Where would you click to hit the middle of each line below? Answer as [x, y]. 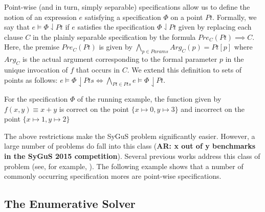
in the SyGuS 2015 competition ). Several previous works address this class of [132, 156]
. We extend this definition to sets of [184, 69]
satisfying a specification [123, 17]
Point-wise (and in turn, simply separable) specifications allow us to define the [127, 7]
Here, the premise [32, 47]
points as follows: [31, 79]
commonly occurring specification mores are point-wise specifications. [113, 176]
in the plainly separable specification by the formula [114, 37]
